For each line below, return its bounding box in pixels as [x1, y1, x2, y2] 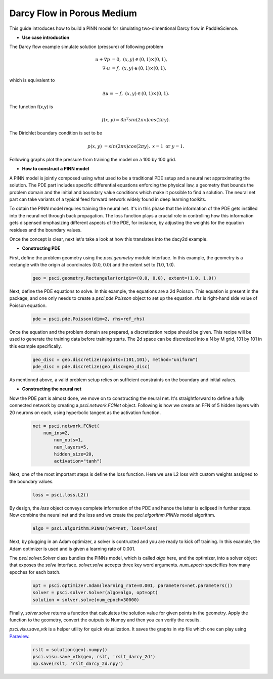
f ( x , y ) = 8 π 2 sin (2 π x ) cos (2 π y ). [102, 116, 170, 123]
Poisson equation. [9, 302, 47, 308]
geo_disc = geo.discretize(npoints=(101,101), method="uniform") [32, 356, 198, 363]
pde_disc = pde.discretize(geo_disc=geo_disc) [32, 364, 150, 369]
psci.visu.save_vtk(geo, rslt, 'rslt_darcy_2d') [32, 654, 156, 660]
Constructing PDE [22, 245, 61, 251]
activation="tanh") [54, 458, 102, 464]
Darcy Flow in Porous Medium [9, 8, 138, 19]
